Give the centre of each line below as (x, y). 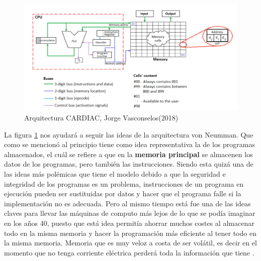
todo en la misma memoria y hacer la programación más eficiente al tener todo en (130, 233)
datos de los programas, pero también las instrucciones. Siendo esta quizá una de (129, 164)
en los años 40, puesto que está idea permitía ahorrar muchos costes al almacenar (129, 223)
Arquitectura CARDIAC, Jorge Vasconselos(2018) (101, 117)
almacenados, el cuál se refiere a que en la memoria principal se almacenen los (128, 154)
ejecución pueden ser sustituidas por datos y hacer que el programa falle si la (123, 193)
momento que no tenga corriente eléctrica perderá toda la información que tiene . (129, 252)
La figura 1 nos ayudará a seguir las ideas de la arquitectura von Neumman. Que (129, 134)
